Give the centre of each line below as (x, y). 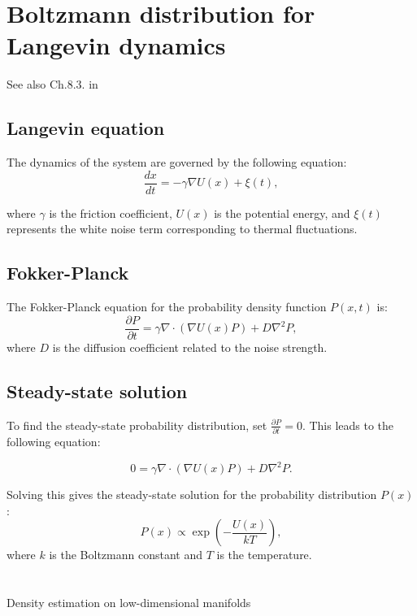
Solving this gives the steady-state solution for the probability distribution (192, 495)
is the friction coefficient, (111, 213)
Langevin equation (86, 128)
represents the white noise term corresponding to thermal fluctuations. (182, 229)
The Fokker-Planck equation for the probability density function (167, 307)
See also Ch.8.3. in (52, 84)
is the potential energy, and (282, 213)
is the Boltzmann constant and (126, 555)
